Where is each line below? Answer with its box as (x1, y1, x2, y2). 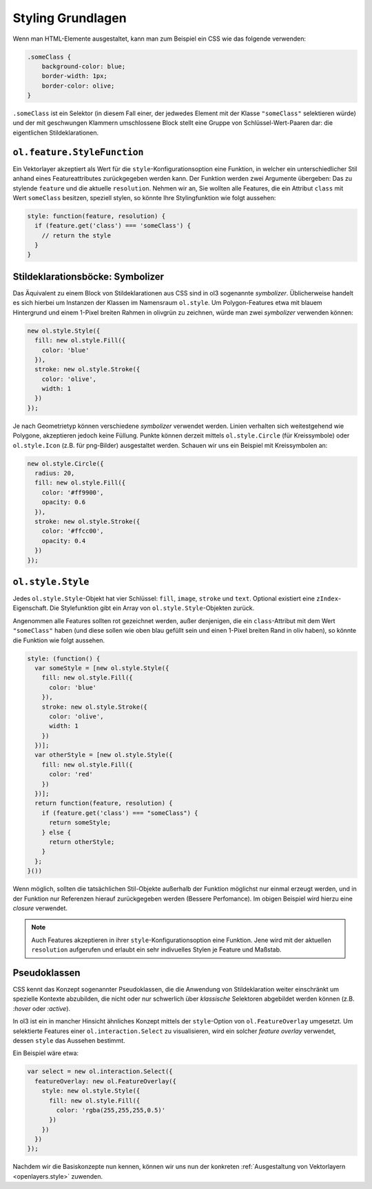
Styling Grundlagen (12, 10, 127, 26)
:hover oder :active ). (12, 1004, 71, 1012)
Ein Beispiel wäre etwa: (12, 1049, 79, 1057)
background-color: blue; (41, 62, 126, 70)
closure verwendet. (12, 904, 68, 912)
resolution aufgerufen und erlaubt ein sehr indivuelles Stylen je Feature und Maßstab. (31, 945, 282, 954)
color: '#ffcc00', (41, 527, 104, 535)
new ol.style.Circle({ (27, 460, 104, 467)
